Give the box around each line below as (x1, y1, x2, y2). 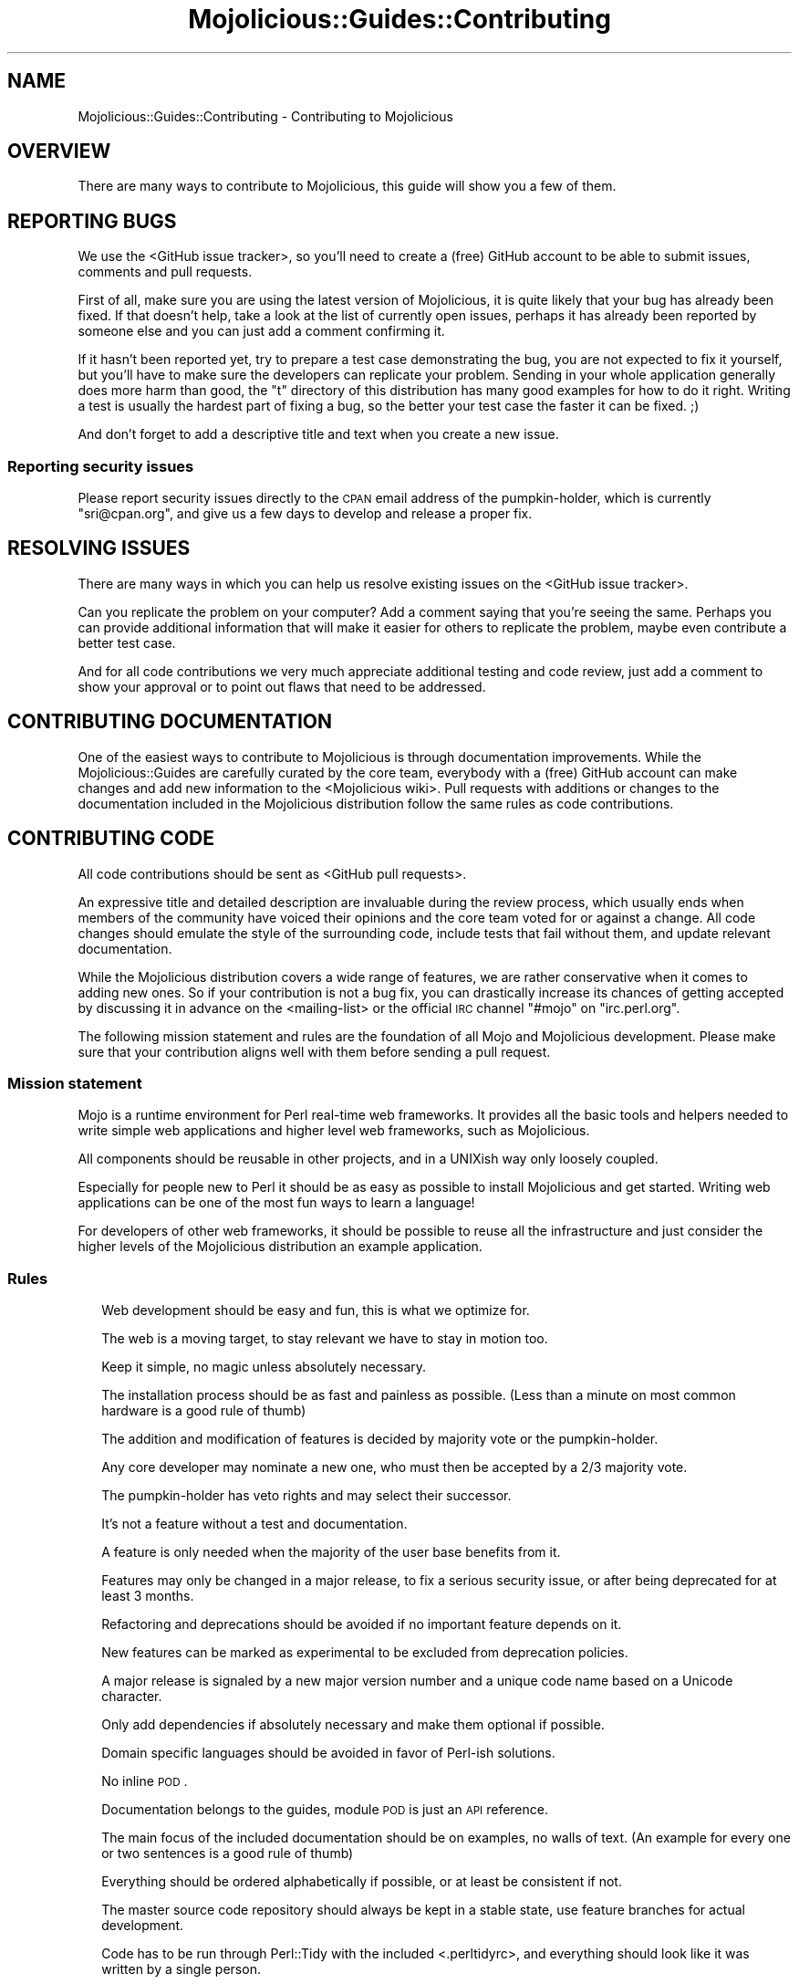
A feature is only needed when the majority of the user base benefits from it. (101, 1544, 561, 1561)
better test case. (78, 634, 176, 651)
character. (101, 1688, 162, 1705)
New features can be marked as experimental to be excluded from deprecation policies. (101, 1645, 628, 1661)
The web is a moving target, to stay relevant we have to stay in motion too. (101, 1331, 548, 1347)
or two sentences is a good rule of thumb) (101, 1845, 354, 1862)
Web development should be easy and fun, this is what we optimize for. (101, 1302, 530, 1319)
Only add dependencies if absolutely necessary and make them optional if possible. (101, 1717, 605, 1733)
